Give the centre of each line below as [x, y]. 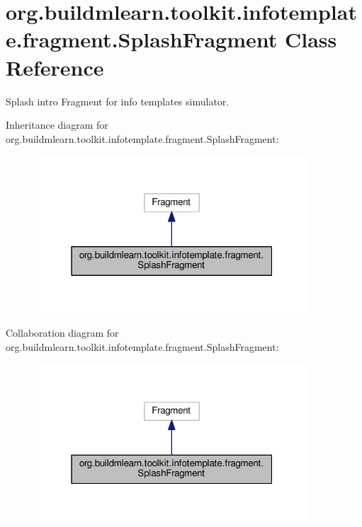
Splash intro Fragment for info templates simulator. [118, 101]
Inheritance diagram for [57, 125]
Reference [55, 67]
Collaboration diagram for [62, 333]
